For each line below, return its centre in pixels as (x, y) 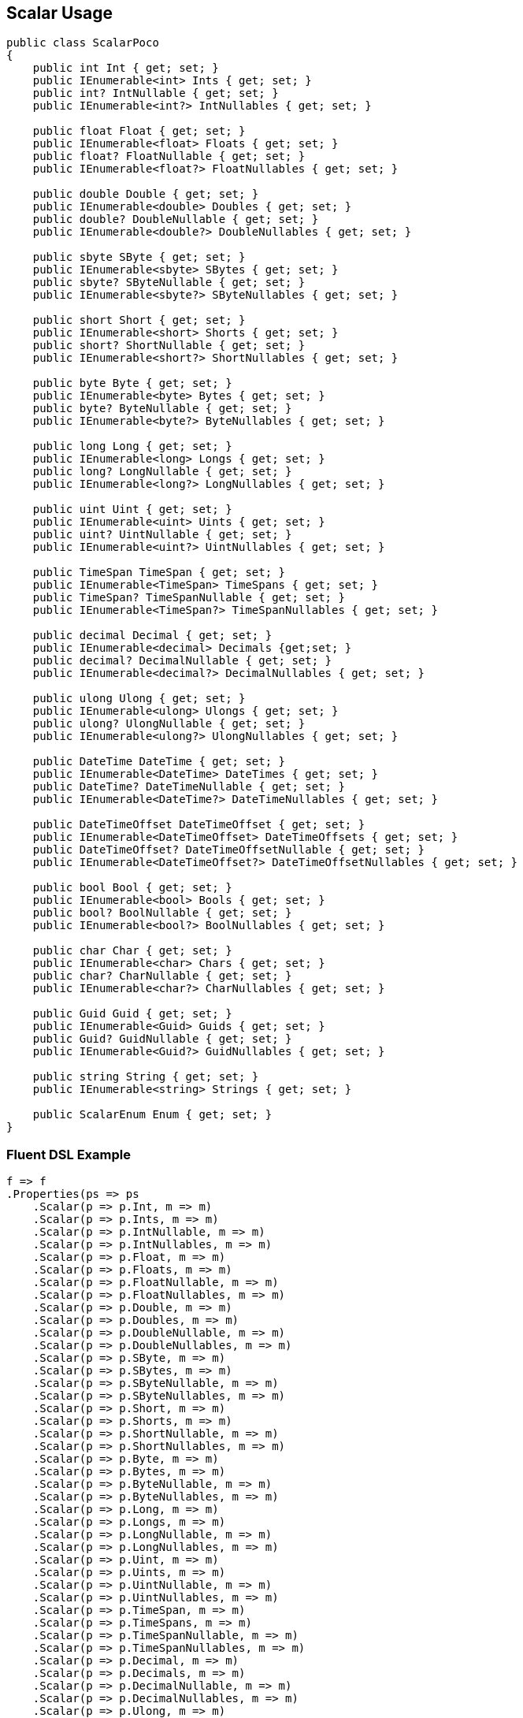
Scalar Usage (60, 13)
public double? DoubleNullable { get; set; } (176, 219)
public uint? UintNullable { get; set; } (162, 535)
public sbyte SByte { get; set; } (139, 257)
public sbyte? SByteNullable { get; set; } (169, 283)
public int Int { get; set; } (126, 68)
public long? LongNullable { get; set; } (162, 472)
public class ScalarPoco (83, 43)
